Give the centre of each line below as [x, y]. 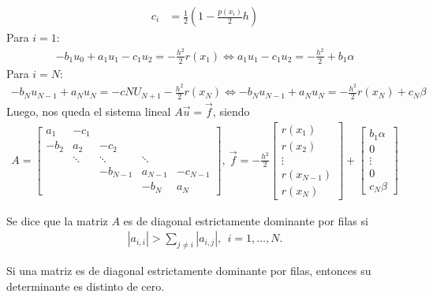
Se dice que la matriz [57, 220]
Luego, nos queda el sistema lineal [89, 111]
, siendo [231, 111]
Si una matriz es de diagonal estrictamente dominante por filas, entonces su [189, 271]
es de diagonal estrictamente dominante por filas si [246, 220]
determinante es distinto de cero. [86, 286]
